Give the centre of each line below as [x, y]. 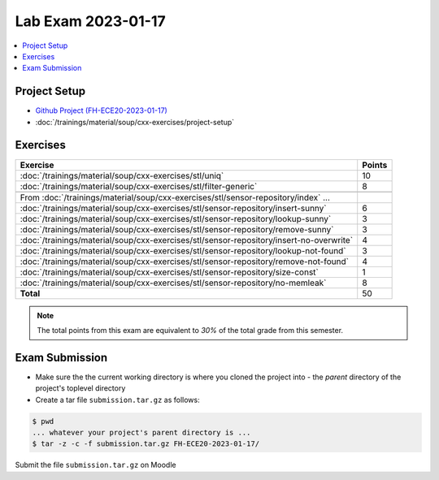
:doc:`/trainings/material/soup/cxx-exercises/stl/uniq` [122, 175]
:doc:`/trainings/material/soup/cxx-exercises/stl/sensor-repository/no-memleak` [173, 283]
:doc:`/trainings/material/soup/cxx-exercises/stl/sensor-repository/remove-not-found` [185, 262]
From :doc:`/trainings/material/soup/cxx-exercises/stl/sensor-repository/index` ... [175, 197]
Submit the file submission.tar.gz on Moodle [96, 465]
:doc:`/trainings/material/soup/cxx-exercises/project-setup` [135, 122]
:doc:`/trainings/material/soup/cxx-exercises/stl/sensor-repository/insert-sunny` [173, 208]
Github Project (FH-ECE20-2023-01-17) [102, 110]
